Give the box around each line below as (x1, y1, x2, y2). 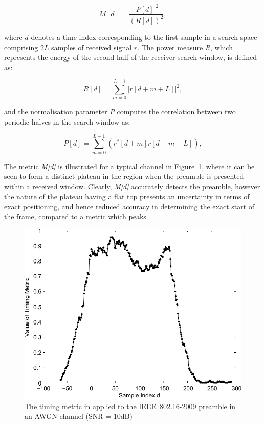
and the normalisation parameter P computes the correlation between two (4, 106, 236, 117)
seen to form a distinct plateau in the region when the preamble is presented (4, 171, 244, 181)
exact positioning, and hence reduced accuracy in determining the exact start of (4, 201, 255, 212)
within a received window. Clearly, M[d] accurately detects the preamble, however (4, 180, 260, 191)
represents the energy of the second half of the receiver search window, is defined (4, 52, 257, 63)
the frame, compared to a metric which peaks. (4, 211, 148, 221)
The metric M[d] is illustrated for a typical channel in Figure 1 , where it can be (4, 160, 255, 171)
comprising (4, 42, 38, 52)
